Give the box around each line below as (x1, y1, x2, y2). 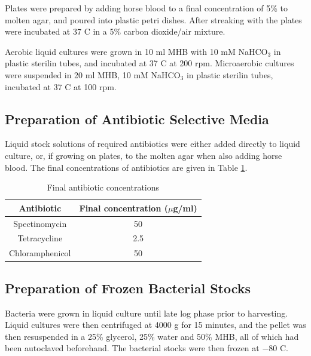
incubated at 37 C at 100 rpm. (5, 80, 117, 93)
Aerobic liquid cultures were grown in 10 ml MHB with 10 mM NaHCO (5, 45, 268, 57)
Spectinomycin (13, 217, 67, 229)
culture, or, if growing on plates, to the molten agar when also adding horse (5, 149, 282, 161)
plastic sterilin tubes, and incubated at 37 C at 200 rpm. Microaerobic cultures (5, 57, 294, 69)
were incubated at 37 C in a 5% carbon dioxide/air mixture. (5, 25, 225, 38)
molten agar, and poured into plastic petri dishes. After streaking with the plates (5, 13, 302, 26)
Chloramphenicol (9, 247, 71, 259)
